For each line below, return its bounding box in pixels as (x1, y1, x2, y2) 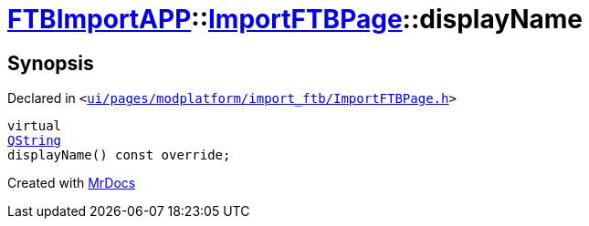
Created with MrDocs (7, 175, 136, 191)
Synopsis (7, 51, 94, 75)
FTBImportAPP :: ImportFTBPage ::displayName (7, 4, 583, 35)
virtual (7, 118, 62, 134)
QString (7, 133, 62, 149)
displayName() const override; (7, 148, 231, 163)
